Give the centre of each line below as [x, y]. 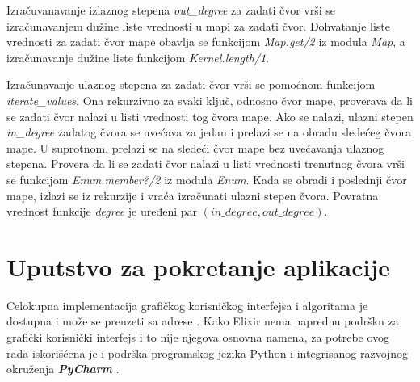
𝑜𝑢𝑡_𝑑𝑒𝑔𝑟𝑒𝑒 [288, 213]
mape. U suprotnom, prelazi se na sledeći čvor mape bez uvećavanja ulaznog [195, 147]
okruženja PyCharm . [63, 369]
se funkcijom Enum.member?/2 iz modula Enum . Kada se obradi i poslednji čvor [207, 179]
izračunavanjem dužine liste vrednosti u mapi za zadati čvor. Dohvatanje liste [198, 25]
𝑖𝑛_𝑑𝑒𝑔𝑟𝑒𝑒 [234, 213]
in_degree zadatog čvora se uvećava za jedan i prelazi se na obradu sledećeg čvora [209, 132]
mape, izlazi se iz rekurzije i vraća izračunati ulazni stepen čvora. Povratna [193, 195]
